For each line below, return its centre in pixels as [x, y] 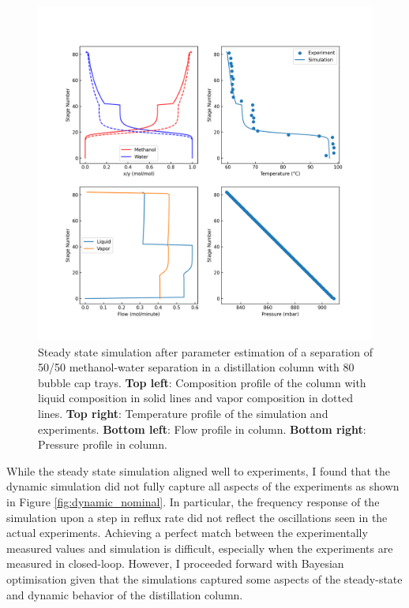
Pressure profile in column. [103, 444]
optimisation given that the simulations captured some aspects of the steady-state [204, 578]
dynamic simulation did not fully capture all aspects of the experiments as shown [203, 486]
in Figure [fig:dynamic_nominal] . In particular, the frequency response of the [193, 501]
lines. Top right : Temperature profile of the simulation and [183, 413]
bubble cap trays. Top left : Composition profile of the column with [202, 382]
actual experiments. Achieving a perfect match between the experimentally [187, 533]
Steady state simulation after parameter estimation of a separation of [205, 351]
